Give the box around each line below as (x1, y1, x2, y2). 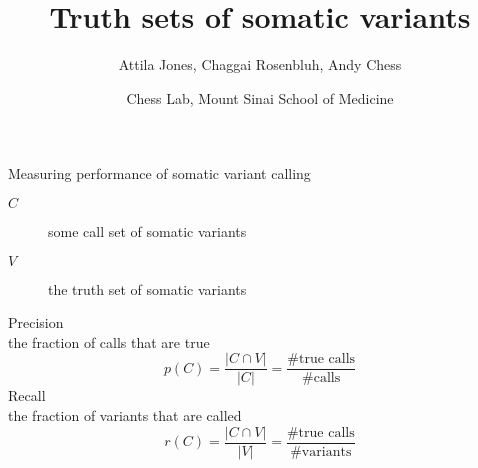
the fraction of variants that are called (8, 404, 242, 425)
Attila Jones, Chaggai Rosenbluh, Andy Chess (118, 54, 402, 75)
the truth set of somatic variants (48, 278, 247, 299)
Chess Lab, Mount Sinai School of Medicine (126, 87, 394, 108)
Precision (8, 312, 64, 333)
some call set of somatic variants (48, 220, 247, 241)
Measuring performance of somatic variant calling (8, 163, 311, 184)
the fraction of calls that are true (8, 331, 210, 352)
